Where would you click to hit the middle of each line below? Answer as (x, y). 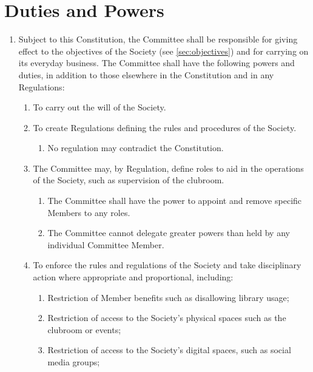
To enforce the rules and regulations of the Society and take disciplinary (167, 265)
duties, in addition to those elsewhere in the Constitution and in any (146, 74)
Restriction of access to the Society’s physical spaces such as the (167, 318)
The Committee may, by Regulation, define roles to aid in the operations (168, 168)
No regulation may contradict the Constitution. (136, 148)
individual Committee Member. (106, 244)
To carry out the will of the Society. (99, 107)
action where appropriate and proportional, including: (133, 277)
